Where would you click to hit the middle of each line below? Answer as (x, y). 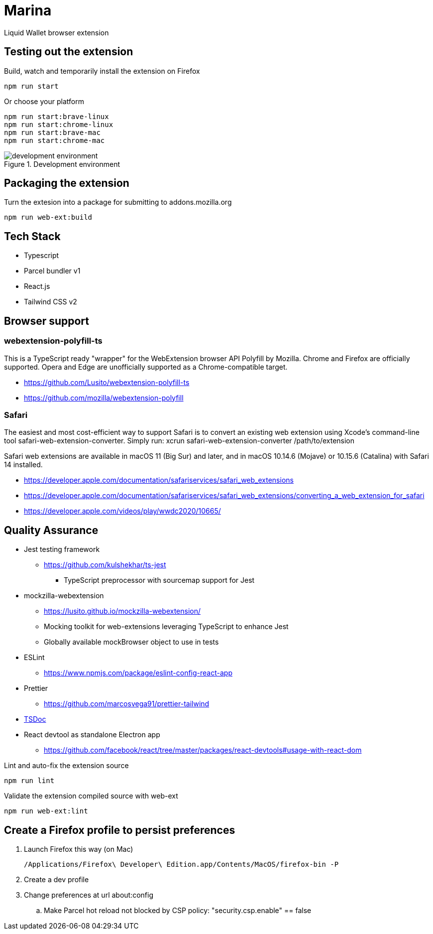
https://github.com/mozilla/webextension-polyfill (104, 398)
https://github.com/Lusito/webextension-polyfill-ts (107, 382)
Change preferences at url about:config (89, 895)
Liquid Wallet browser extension (56, 32)
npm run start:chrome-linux (59, 124)
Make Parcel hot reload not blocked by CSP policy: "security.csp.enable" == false (178, 910)
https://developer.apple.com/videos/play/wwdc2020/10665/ (122, 511)
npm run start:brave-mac (52, 132)
